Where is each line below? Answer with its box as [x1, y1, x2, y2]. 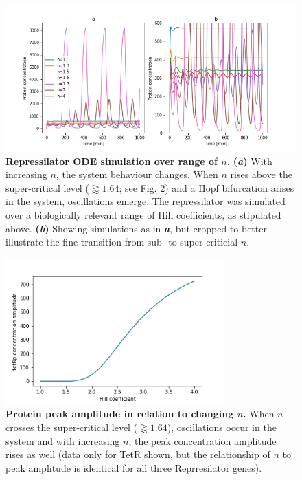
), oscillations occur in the [167, 419, 277, 434]
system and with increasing [5, 433, 120, 448]
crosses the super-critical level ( [5, 419, 138, 434]
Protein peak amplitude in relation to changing [5, 406, 234, 421]
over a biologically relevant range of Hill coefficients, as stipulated [5, 207, 281, 221]
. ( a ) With [226, 153, 272, 168]
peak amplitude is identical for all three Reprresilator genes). [5, 460, 262, 474]
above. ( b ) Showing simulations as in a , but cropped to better [5, 221, 267, 235]
